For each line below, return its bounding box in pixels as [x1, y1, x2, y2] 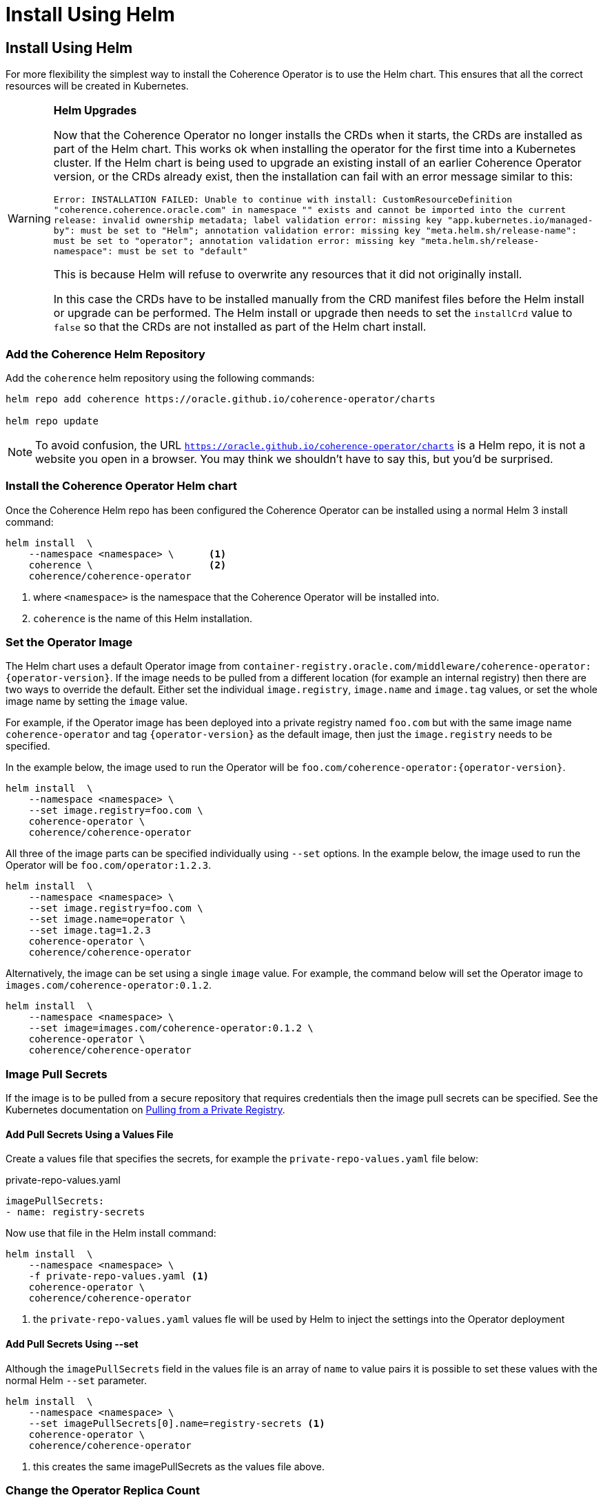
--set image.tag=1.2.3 [28, 925, 151, 936]
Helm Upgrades [53, 103, 137, 118]
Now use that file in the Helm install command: [6, 1227, 216, 1239]
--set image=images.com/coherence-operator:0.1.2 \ [28, 1022, 314, 1034]
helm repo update [6, 415, 99, 426]
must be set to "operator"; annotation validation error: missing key [53, 236, 416, 247]
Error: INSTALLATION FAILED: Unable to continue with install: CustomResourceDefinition [53, 194, 513, 205]
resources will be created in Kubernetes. [6, 80, 189, 92]
